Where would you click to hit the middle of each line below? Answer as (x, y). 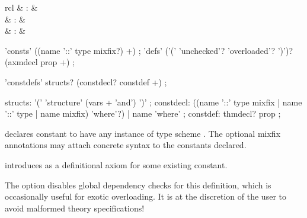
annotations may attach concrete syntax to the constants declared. (126, 145)
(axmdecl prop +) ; (40, 62)
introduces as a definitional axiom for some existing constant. (116, 164)
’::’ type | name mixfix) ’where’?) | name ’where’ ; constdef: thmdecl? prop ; (143, 113)
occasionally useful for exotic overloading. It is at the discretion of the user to (145, 196)
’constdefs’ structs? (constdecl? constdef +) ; (86, 81)
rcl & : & (21, 7)
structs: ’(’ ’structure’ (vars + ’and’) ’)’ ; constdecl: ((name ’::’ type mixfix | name (153, 102)
